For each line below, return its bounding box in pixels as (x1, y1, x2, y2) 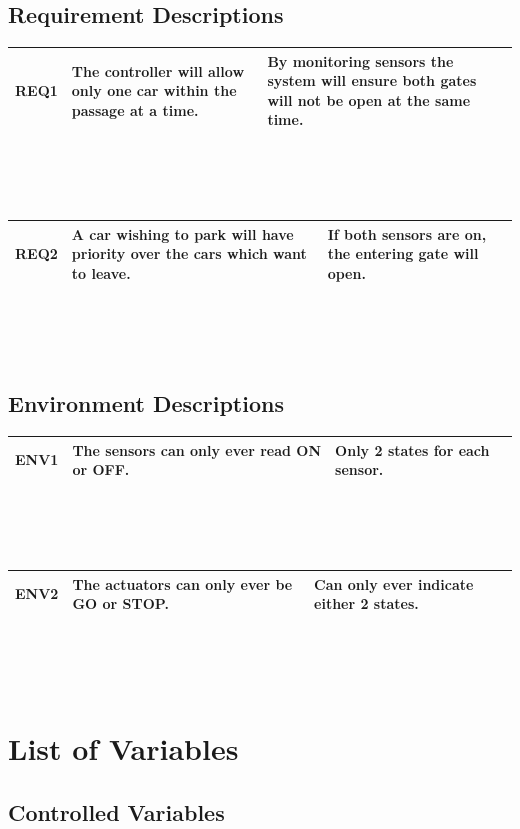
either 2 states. (314, 593, 419, 614)
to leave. (71, 263, 131, 284)
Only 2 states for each (335, 439, 490, 460)
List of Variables (8, 728, 239, 769)
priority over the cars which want (71, 243, 307, 264)
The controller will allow (71, 60, 245, 81)
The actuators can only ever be (72, 573, 293, 594)
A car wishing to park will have (71, 223, 294, 244)
